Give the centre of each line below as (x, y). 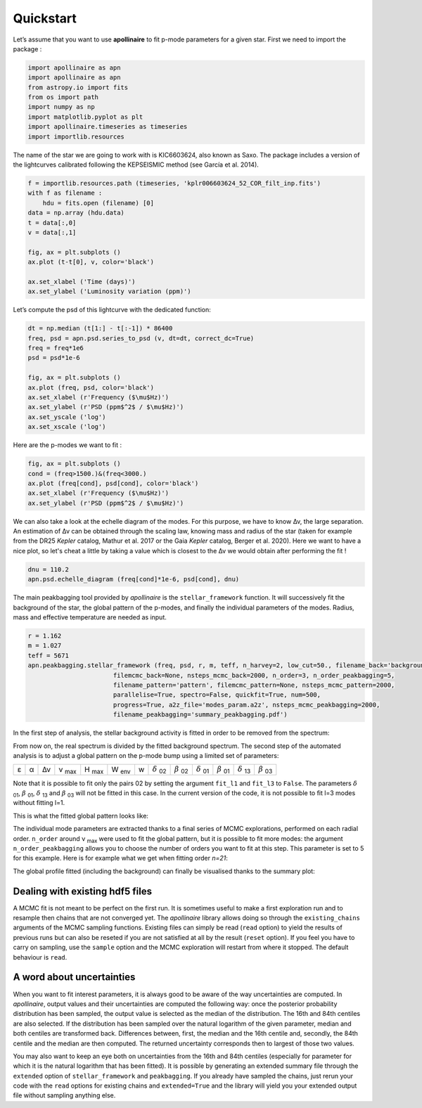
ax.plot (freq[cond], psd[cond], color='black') (113, 483)
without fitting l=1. (39, 803)
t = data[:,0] (52, 223)
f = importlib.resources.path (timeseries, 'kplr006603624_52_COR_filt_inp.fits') (174, 183)
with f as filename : (65, 193)
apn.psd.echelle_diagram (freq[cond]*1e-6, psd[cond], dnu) (134, 579)
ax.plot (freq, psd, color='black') (91, 387)
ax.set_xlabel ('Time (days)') (82, 282)
